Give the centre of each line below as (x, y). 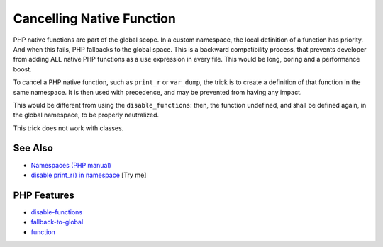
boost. (22, 69)
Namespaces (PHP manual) (71, 165)
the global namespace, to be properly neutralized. (86, 115)
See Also (33, 148)
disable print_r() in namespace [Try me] (89, 175)
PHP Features (44, 195)
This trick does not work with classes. (68, 128)
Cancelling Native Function (95, 18)
